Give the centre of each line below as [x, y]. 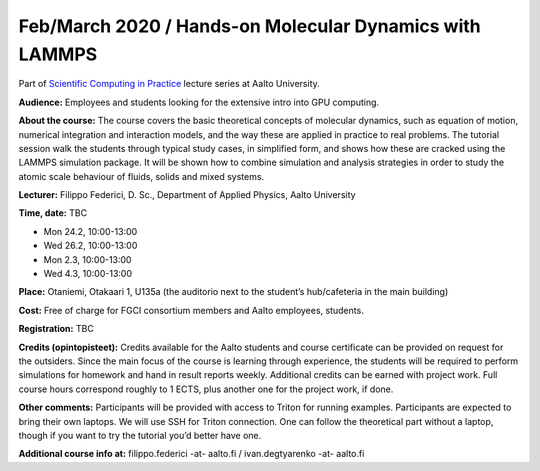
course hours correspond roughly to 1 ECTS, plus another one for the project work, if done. [206, 389]
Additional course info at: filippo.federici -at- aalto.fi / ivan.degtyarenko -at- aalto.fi [191, 454]
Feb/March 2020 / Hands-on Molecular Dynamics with [250, 26]
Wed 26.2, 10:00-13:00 [90, 246]
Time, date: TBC [53, 213]
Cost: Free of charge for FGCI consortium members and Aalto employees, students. [191, 310]
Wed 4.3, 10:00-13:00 [87, 274]
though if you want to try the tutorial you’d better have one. [140, 435]
